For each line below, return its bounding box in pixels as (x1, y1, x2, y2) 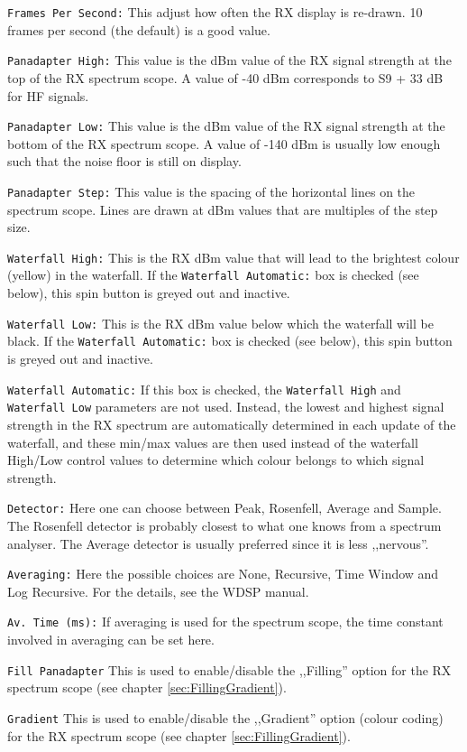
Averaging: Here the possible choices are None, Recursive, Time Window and (7, 564, 439, 583)
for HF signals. (7, 86, 89, 105)
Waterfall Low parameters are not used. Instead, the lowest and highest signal (7, 397, 444, 416)
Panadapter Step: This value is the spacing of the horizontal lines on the (7, 181, 416, 200)
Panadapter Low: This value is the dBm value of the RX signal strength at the (7, 116, 445, 135)
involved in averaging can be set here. (7, 630, 215, 649)
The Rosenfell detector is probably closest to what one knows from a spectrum (7, 515, 442, 534)
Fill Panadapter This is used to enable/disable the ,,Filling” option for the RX (7, 660, 452, 679)
